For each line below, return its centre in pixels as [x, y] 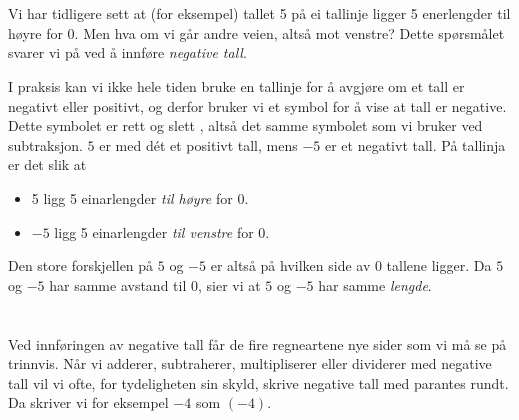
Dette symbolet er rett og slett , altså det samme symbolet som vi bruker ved [245, 125]
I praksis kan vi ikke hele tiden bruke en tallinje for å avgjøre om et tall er [236, 85]
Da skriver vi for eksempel [88, 402]
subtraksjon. [45, 144]
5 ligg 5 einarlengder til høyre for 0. [140, 197]
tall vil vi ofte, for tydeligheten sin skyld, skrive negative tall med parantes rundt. [258, 382]
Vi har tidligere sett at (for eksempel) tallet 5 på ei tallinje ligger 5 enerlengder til [259, 13]
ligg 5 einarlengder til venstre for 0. [162, 231]
